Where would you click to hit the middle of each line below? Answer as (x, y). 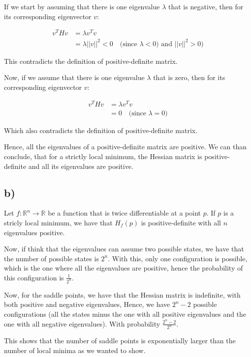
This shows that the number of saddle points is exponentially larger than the (120, 341)
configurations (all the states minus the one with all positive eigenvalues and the (125, 314)
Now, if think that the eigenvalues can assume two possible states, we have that (124, 249)
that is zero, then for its (189, 77)
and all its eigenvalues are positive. (81, 166)
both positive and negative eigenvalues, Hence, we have (87, 304)
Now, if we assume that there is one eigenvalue (74, 77)
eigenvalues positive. (34, 232)
